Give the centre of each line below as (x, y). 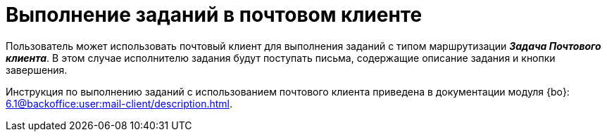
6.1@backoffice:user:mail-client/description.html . (119, 103)
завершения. (37, 70)
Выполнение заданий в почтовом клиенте (214, 15)
